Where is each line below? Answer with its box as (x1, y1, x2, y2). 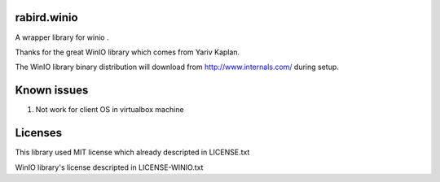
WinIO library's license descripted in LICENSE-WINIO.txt (15, 162, 204, 172)
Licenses (15, 126, 63, 140)
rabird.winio (15, 11, 78, 24)
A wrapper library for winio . (15, 32, 109, 42)
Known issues (15, 84, 89, 97)
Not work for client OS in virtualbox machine (35, 105, 184, 115)
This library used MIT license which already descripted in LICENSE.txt (15, 147, 250, 158)
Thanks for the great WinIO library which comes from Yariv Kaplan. (15, 47, 240, 57)
